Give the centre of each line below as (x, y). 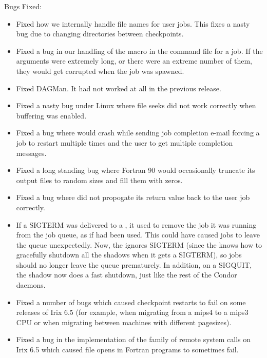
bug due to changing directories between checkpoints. (100, 34)
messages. (31, 153)
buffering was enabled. (51, 115)
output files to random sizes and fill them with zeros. (99, 180)
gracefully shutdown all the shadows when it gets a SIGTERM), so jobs (129, 255)
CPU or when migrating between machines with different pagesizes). (124, 322)
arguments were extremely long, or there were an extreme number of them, (134, 61)
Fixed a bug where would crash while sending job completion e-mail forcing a (138, 133)
